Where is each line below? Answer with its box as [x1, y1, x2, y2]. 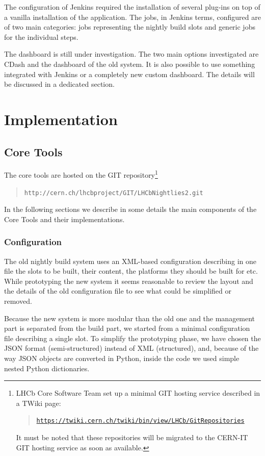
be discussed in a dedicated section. [4, 79, 115, 89]
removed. [4, 296, 32, 306]
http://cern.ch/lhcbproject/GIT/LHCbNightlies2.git [24, 189, 203, 197]
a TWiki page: [16, 397, 61, 408]
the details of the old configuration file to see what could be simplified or [4, 285, 231, 296]
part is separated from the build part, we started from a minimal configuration [4, 323, 250, 333]
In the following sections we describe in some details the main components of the [4, 204, 257, 214]
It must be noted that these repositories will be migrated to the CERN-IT [16, 432, 248, 443]
